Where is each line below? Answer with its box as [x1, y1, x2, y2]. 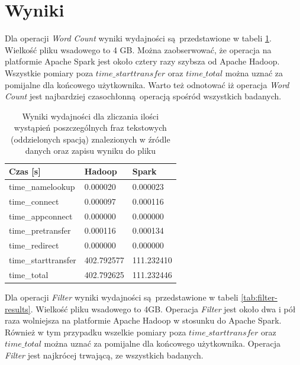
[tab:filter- [241, 291, 278, 303]
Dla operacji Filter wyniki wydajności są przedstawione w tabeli [5, 291, 238, 303]
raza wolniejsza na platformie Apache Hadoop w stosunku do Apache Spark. [5, 314, 282, 327]
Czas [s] [9, 165, 41, 177]
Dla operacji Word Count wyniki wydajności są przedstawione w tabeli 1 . [5, 32, 272, 44]
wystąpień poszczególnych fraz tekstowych [14, 121, 167, 134]
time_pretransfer [9, 224, 71, 237]
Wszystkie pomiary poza [5, 66, 93, 79]
